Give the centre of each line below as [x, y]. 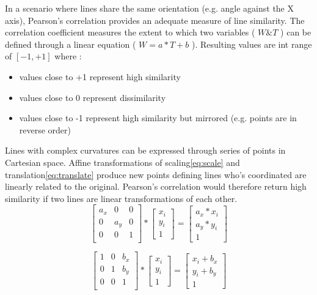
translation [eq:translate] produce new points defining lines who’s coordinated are [156, 174]
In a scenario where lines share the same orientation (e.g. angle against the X [149, 8]
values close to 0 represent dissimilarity [93, 97]
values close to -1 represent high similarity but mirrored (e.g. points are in [158, 118]
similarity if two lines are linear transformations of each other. [121, 198]
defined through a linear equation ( [71, 44]
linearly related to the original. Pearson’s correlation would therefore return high [156, 186]
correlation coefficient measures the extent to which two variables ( [130, 32]
